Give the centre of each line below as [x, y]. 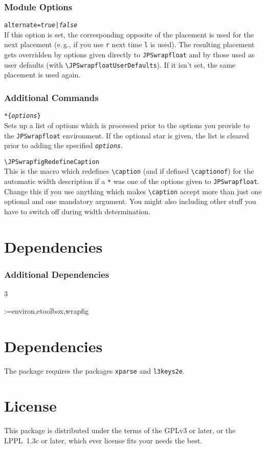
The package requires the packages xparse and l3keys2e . [94, 370]
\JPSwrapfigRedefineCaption [52, 162]
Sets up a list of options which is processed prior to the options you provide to [127, 125]
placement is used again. [42, 75]
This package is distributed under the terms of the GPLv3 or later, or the [120, 430]
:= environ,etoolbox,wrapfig [47, 310]
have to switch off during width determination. [77, 211]
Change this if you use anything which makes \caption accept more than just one [133, 191]
